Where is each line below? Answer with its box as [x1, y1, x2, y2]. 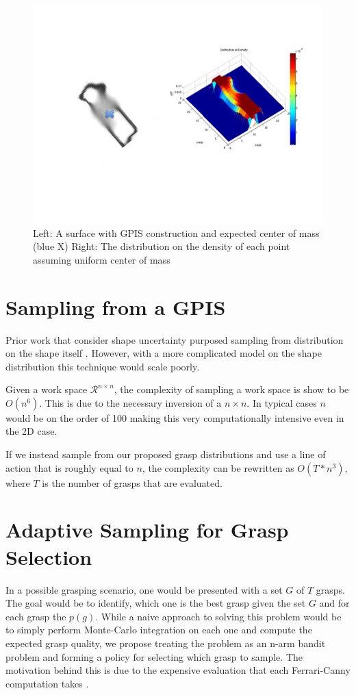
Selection [5, 542, 92, 570]
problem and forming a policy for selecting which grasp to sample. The [5, 649, 303, 664]
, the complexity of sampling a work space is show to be [114, 382, 349, 396]
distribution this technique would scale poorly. [5, 359, 200, 373]
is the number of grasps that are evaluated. [42, 475, 222, 490]
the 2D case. [5, 424, 58, 438]
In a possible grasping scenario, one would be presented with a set [5, 582, 283, 596]
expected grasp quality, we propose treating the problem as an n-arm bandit [5, 635, 326, 650]
